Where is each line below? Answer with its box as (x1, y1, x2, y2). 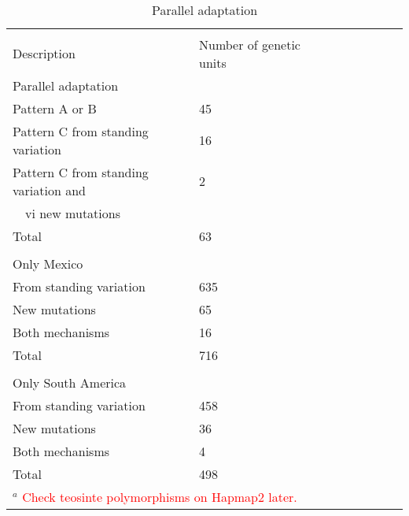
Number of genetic (199, 35, 300, 54)
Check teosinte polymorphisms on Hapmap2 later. (22, 487, 297, 506)
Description (13, 44, 76, 63)
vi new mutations (25, 203, 120, 222)
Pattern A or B (13, 98, 97, 117)
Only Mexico (13, 254, 83, 273)
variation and (13, 180, 86, 199)
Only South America (13, 373, 127, 392)
